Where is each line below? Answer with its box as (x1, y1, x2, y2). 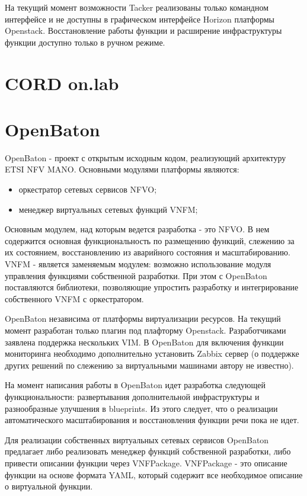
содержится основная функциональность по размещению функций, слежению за (5, 234, 295, 247)
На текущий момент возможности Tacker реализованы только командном (5, 1, 269, 13)
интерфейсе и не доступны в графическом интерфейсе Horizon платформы (5, 12, 274, 25)
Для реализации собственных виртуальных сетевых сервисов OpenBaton (5, 433, 269, 446)
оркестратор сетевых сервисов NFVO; (18, 183, 157, 196)
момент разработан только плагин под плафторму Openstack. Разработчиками (5, 324, 286, 336)
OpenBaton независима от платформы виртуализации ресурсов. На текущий (5, 312, 281, 325)
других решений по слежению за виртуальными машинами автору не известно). (5, 359, 294, 371)
